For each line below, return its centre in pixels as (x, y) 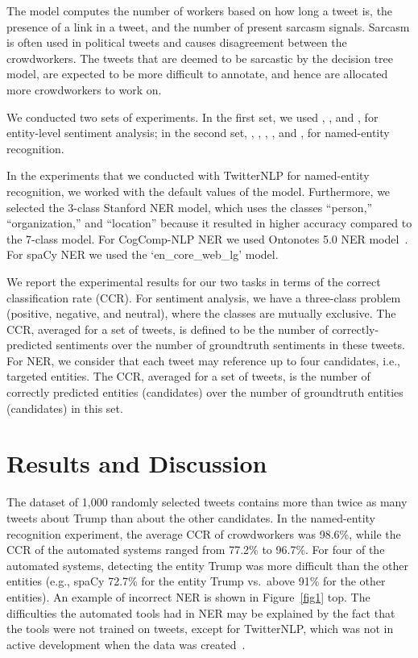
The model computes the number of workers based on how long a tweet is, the (200, 10)
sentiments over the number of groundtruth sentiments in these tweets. (230, 345)
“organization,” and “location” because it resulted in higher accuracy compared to (209, 223)
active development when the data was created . (126, 644)
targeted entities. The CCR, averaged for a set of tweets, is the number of (188, 376)
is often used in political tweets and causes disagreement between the (177, 42)
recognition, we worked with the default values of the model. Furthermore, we (199, 191)
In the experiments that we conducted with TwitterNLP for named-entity (188, 175)
